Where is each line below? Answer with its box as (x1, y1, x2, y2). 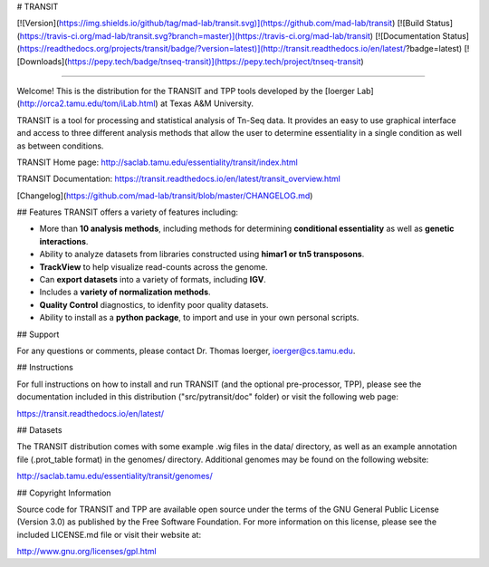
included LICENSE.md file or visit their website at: (16, 529, 202, 540)
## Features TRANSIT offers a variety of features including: (16, 207, 239, 217)
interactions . (39, 235, 89, 246)
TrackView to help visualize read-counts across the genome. (39, 261, 268, 272)
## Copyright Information (16, 487, 112, 498)
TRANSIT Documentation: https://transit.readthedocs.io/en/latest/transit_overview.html (16, 173, 341, 185)
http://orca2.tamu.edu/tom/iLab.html (19, 98, 156, 109)
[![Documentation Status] (375, 30, 470, 41)
